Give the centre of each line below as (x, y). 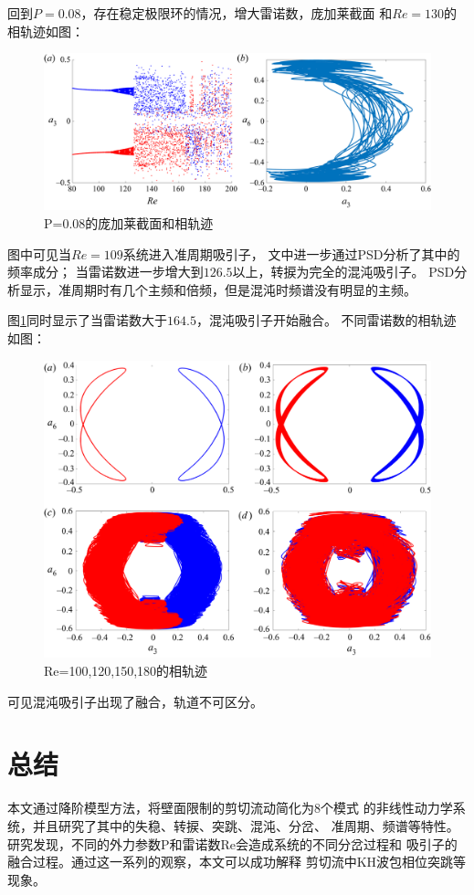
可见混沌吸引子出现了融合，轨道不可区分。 (135, 701)
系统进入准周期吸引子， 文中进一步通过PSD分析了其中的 (291, 253)
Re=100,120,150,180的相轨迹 (126, 671)
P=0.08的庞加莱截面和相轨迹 (129, 223)
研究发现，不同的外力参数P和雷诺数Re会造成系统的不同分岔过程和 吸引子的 (232, 843)
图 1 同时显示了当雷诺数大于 (87, 320)
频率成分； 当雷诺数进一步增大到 (105, 272)
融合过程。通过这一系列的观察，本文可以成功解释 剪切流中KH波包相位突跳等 (237, 862)
